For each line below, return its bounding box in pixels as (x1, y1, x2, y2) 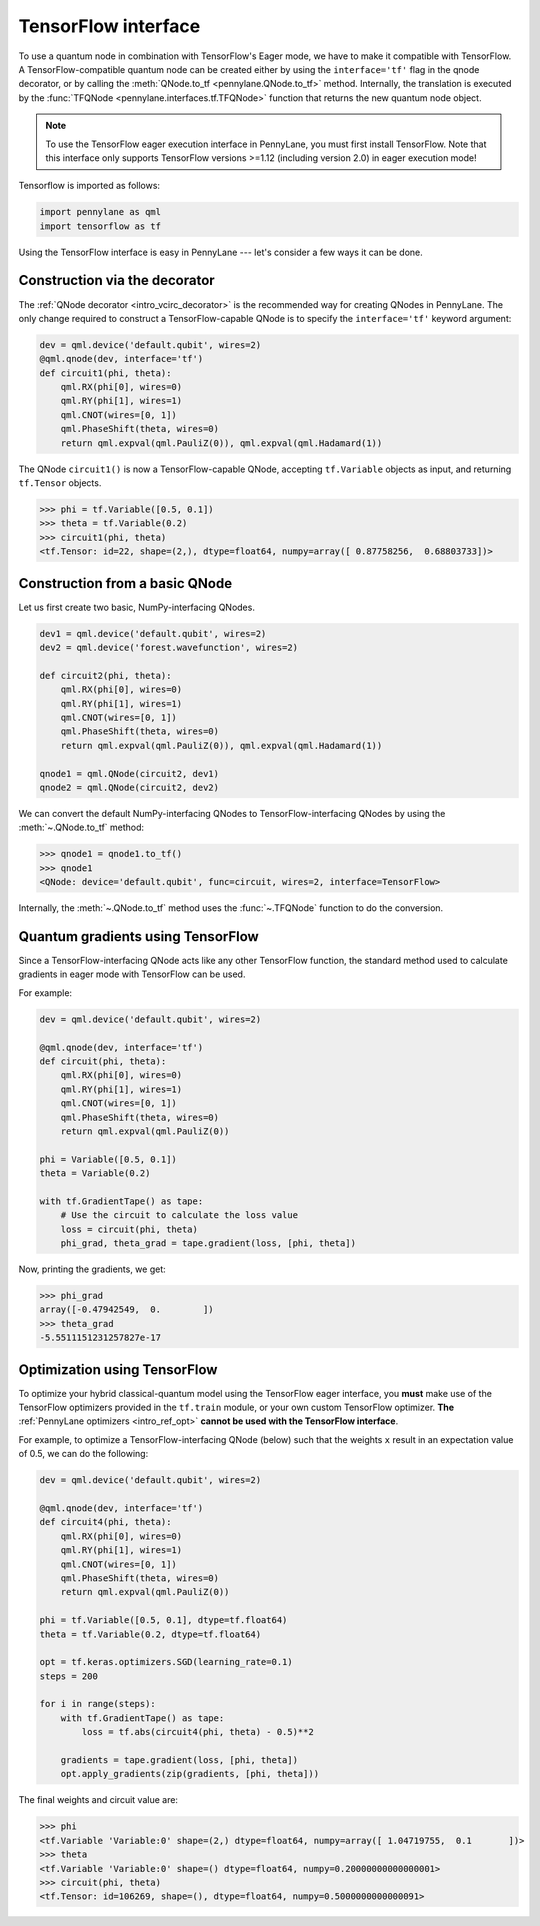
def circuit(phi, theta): (39, 1055, 167, 1067)
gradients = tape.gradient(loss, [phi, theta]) (60, 1755, 299, 1766)
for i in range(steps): (39, 1698, 157, 1710)
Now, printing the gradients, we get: (18, 1263, 167, 1275)
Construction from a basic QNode (18, 575, 233, 592)
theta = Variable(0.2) (39, 1168, 151, 1179)
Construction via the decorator (18, 272, 215, 289)
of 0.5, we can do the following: (18, 1448, 149, 1460)
